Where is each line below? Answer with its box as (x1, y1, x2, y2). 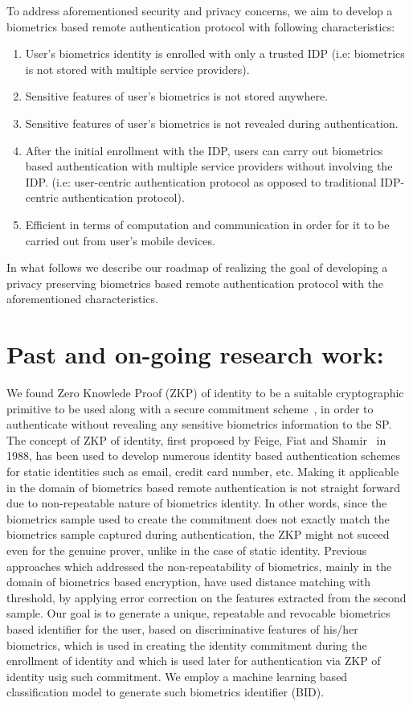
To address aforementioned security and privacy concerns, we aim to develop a (6, 2, 393, 18)
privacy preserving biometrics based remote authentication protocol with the (6, 274, 384, 291)
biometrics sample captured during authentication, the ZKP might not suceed (6, 526, 390, 543)
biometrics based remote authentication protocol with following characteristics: (6, 18, 395, 35)
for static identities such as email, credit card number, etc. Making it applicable (6, 463, 399, 479)
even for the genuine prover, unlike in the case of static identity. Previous (6, 541, 367, 558)
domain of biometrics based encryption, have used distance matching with (6, 573, 371, 590)
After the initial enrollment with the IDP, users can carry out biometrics (25, 142, 383, 158)
